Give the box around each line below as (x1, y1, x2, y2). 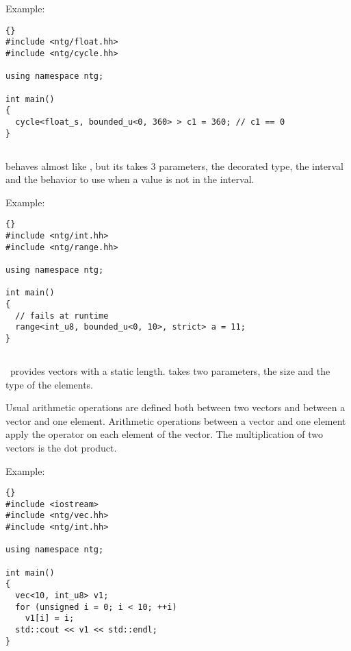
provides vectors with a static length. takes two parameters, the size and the (10, 363, 330, 378)
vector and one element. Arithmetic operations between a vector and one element (5, 413, 346, 428)
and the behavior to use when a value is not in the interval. (5, 172, 255, 186)
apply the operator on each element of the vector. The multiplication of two (5, 427, 324, 441)
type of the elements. (5, 377, 94, 391)
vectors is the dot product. (5, 440, 117, 454)
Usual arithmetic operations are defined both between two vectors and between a (5, 400, 346, 415)
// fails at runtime (15, 310, 109, 321)
